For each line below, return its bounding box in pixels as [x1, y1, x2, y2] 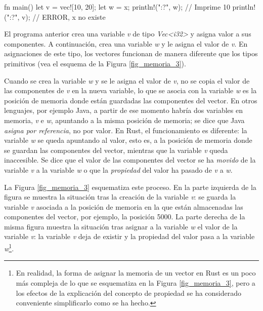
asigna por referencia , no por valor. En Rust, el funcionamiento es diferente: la [4, 125, 247, 135]
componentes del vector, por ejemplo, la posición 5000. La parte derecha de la [4, 211, 245, 222]
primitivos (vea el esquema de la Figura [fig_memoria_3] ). [4, 58, 186, 68]
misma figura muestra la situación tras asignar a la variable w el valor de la [4, 221, 238, 231]
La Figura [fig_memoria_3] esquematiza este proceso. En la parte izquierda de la [4, 181, 256, 192]
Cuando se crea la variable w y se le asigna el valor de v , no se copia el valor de [4, 75, 250, 86]
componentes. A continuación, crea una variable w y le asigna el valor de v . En [4, 38, 248, 49]
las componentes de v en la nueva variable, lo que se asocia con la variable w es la [4, 85, 257, 96]
